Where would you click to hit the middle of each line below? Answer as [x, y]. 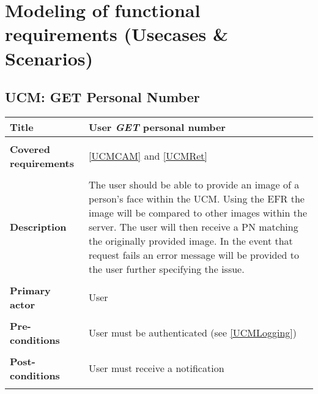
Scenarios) [49, 58]
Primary [30, 290]
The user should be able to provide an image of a [194, 184]
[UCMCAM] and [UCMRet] [148, 156]
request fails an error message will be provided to [194, 255]
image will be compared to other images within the [198, 212]
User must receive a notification [156, 368]
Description [38, 226]
